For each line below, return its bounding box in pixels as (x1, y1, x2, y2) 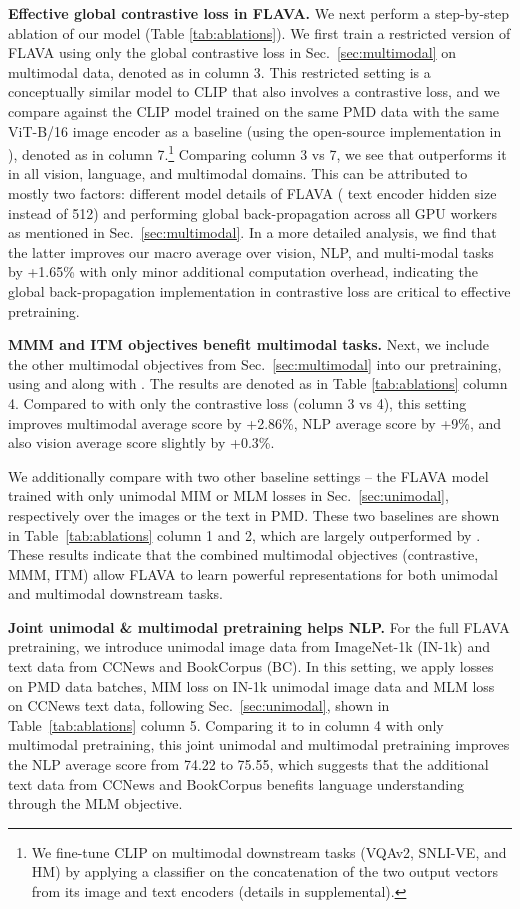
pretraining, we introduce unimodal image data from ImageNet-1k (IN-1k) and (8, 636, 491, 657)
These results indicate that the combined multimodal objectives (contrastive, (8, 544, 479, 565)
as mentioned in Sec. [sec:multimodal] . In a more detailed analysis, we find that (8, 222, 497, 243)
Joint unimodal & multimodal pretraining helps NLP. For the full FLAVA (8, 616, 510, 637)
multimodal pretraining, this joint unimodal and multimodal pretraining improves (8, 734, 510, 755)
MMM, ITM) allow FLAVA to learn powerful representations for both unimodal (8, 563, 499, 584)
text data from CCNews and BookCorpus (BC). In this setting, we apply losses (8, 656, 494, 677)
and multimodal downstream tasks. (8, 583, 223, 604)
